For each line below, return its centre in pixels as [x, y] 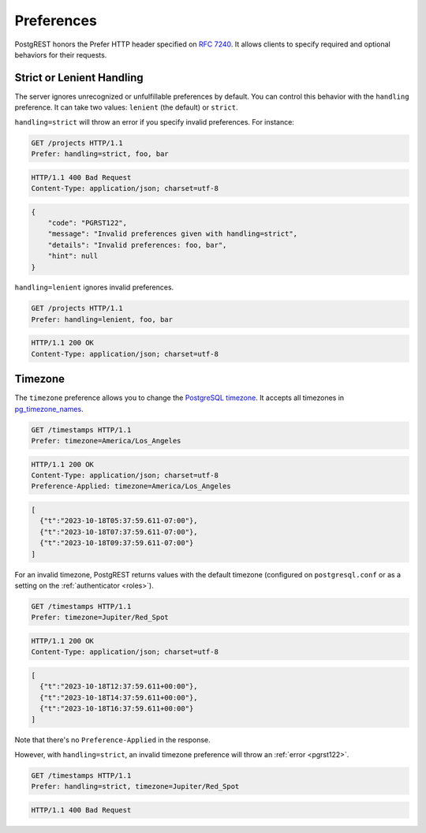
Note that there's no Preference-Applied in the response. [112, 740]
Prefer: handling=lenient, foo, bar [102, 319]
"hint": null [73, 256]
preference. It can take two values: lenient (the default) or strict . [126, 107]
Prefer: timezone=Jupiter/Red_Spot [100, 618]
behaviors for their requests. [61, 54]
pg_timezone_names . [49, 409]
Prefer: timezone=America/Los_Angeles [106, 441]
